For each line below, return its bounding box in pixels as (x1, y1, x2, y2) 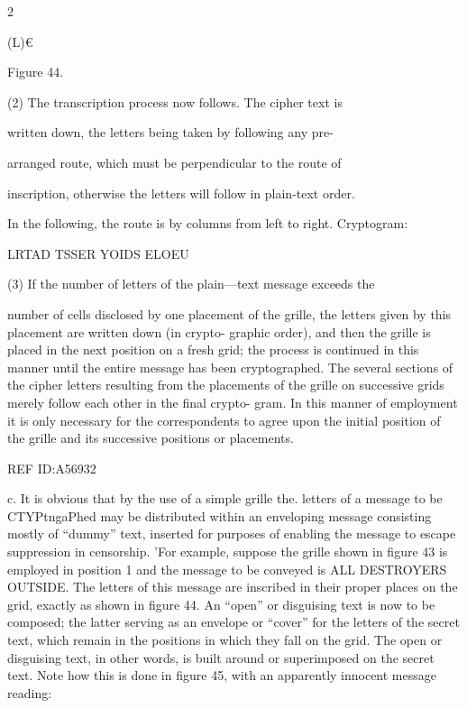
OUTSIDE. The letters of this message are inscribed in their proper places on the (7, 577, 458, 596)
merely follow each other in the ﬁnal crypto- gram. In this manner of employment (7, 392, 458, 411)
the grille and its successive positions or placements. (7, 428, 294, 447)
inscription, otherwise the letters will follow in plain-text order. (7, 183, 355, 202)
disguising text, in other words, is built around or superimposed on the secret (7, 648, 435, 667)
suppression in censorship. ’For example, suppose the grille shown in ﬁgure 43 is (7, 542, 448, 561)
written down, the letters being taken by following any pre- (7, 123, 334, 142)
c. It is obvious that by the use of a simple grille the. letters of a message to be (7, 489, 443, 508)
